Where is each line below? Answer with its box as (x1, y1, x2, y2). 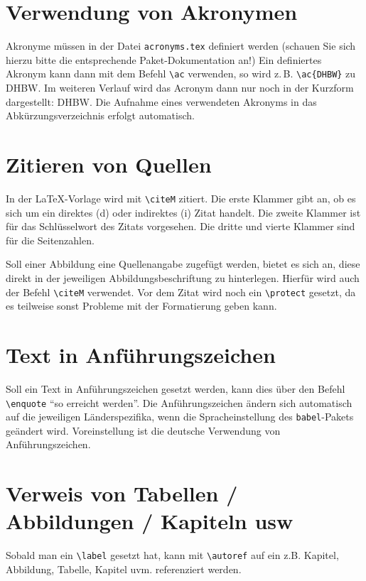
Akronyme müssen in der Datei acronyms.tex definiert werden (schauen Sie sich (6, 38, 356, 53)
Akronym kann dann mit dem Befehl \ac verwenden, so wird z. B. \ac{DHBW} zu (6, 66, 356, 81)
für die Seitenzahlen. (6, 232, 95, 247)
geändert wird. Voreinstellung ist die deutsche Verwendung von (6, 423, 281, 438)
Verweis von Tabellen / (6, 479, 238, 508)
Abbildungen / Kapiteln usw (6, 506, 294, 536)
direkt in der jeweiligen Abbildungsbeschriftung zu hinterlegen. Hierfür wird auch (6, 270, 360, 285)
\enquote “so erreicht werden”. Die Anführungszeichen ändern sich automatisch (6, 395, 352, 410)
